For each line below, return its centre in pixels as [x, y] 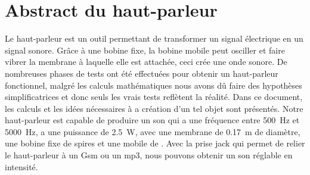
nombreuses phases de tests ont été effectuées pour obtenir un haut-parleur [142, 73]
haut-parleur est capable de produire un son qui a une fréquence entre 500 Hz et [152, 120]
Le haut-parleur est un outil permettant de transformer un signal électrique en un [154, 38]
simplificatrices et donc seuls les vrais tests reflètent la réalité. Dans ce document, [154, 97]
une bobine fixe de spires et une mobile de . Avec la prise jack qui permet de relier [155, 143]
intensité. [21, 166]
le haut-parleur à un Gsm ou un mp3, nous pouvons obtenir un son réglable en [149, 155]
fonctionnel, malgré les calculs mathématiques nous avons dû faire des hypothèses [154, 85]
